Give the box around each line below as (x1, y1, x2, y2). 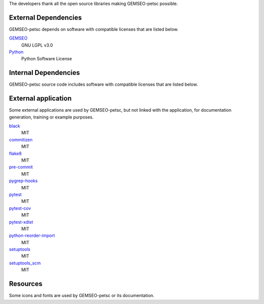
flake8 (9, 150, 22, 156)
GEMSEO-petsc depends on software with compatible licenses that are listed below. (9, 26, 178, 32)
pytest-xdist (9, 219, 34, 225)
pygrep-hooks (9, 178, 38, 184)
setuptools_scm (9, 260, 41, 266)
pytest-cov (9, 205, 31, 211)
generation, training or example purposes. (9, 114, 94, 120)
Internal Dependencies (9, 69, 80, 77)
